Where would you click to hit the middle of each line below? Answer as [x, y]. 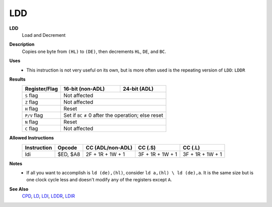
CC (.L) [191, 148]
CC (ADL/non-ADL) [109, 148]
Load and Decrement [44, 35]
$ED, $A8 [69, 154]
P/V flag [34, 115]
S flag [31, 96]
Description [22, 44]
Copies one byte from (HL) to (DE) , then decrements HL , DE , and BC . [94, 51]
